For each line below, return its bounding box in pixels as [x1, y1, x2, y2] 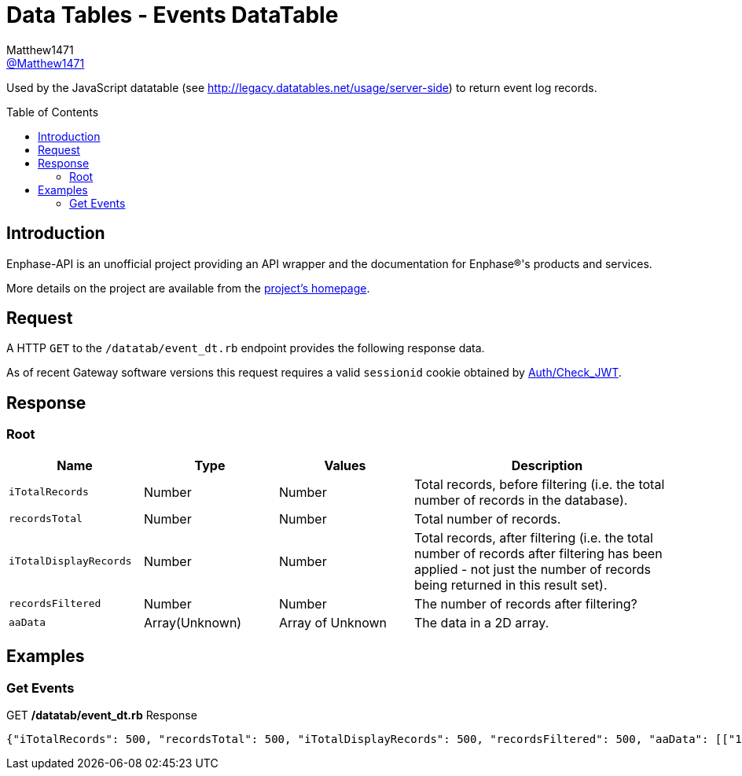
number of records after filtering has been [414, 545, 663, 561]
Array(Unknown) [144, 614, 242, 631]
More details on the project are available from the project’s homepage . [6, 281, 370, 295]
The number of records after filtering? [414, 595, 637, 612]
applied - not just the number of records [414, 561, 652, 577]
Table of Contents [6, 105, 99, 119]
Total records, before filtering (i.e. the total [414, 476, 665, 492]
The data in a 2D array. [414, 614, 549, 631]
